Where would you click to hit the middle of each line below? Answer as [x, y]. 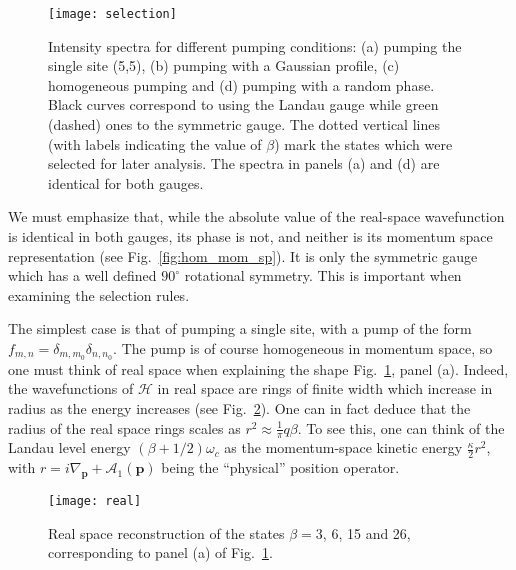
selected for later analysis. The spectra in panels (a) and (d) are [244, 163]
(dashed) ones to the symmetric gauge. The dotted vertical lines [244, 124]
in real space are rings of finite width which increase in [325, 388]
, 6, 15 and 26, [366, 532]
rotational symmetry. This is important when [323, 275]
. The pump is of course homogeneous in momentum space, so [303, 347]
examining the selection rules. [99, 294]
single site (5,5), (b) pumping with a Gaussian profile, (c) [224, 65]
